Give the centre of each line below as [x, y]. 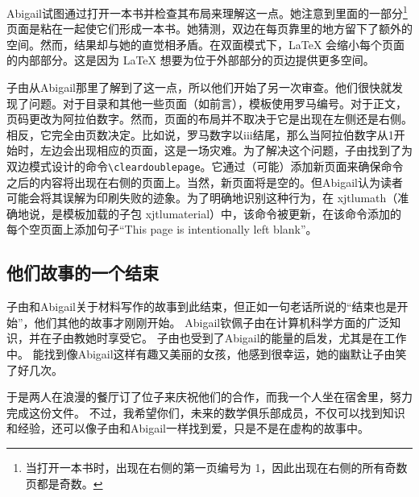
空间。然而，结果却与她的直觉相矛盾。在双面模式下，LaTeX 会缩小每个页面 [206, 44]
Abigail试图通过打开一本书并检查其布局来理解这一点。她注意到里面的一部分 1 [207, 12]
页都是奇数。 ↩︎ [64, 483]
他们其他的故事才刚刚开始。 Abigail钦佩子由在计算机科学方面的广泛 [212, 322]
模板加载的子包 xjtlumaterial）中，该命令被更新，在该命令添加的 [232, 213]
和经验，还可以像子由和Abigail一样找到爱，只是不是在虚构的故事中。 [188, 428]
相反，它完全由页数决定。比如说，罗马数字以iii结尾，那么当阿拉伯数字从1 [200, 134]
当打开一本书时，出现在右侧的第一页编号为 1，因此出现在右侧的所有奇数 [216, 467]
